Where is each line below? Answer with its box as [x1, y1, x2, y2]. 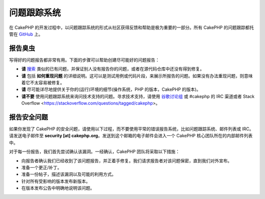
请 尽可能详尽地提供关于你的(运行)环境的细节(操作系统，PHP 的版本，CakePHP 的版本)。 [21, 86, 201, 93]
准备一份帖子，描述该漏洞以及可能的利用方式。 [21, 172, 116, 177]
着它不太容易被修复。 [21, 80, 65, 86]
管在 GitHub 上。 [9, 31, 43, 37]
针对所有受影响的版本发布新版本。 [21, 178, 90, 184]
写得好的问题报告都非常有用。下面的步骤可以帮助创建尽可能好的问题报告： [9, 57, 159, 63]
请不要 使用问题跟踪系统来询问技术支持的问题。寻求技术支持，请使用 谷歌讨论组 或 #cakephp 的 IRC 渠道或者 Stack [21, 93, 255, 99]
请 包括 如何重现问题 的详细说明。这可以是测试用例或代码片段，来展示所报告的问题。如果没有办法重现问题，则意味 [21, 73, 253, 78]
